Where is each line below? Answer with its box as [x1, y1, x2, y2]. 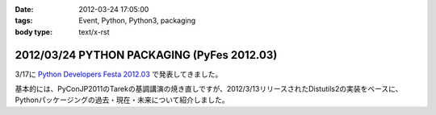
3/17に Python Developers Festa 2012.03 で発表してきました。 [15, 69, 223, 79]
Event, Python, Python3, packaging [78, 16, 196, 26]
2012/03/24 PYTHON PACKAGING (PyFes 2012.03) [15, 48, 278, 62]
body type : [15, 27, 52, 36]
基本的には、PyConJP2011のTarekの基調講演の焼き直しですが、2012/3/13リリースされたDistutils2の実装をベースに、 [15, 84, 403, 94]
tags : [15, 16, 33, 26]
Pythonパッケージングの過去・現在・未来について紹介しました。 [15, 95, 229, 105]
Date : [15, 5, 34, 14]
